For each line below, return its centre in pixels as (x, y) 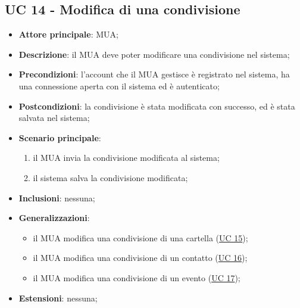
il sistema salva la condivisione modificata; (110, 177)
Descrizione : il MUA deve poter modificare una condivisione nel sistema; (154, 54)
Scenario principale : (60, 137)
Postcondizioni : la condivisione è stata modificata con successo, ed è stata (157, 106)
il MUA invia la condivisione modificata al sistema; (126, 158)
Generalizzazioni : (54, 218)
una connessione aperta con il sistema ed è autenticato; (119, 85)
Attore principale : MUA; (68, 34)
